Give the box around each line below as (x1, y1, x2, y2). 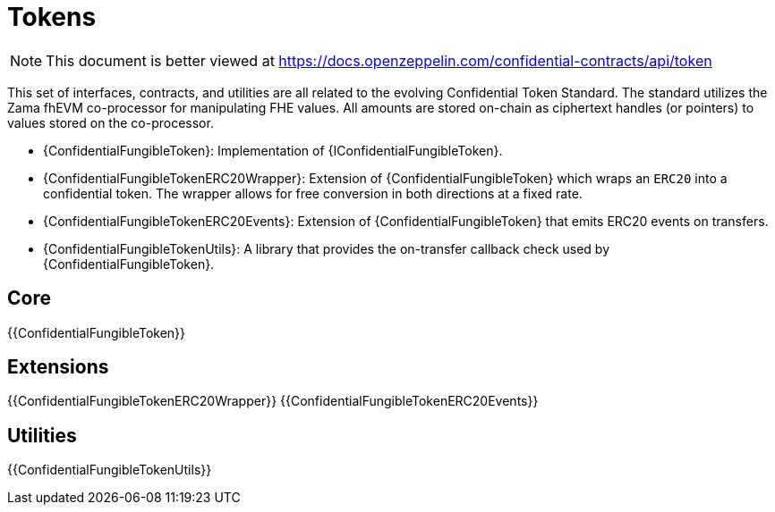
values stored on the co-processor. (7, 114, 214, 130)
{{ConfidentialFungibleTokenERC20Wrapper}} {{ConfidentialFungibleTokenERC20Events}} (7, 393, 539, 409)
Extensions (7, 356, 109, 379)
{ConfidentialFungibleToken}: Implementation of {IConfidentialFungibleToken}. (43, 142, 503, 158)
